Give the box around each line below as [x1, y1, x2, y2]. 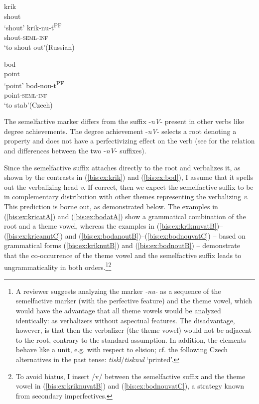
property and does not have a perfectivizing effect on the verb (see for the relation [4, 135, 255, 146]
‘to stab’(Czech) [4, 99, 53, 110]
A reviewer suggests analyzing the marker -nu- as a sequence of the [15, 285, 221, 296]
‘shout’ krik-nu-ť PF [4, 21, 62, 32]
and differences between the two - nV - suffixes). [4, 145, 146, 156]
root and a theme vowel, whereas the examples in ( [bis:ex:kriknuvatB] [4, 221, 217, 231]
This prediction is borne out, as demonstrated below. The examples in [4, 201, 218, 211]
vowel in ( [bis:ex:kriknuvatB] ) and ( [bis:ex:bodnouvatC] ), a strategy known [15, 381, 245, 391]
